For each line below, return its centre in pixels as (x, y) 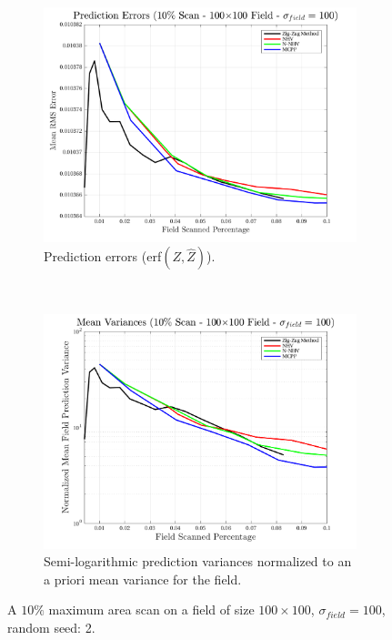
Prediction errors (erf (103, 256)
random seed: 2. (51, 627)
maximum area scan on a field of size (151, 610)
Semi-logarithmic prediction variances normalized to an (198, 561)
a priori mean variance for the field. (143, 579)
